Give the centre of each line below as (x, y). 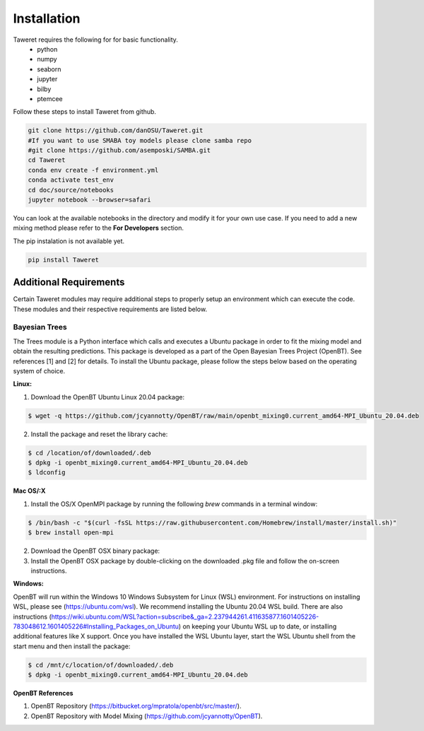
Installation (47, 18)
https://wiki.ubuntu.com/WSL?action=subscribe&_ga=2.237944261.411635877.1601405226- (185, 616)
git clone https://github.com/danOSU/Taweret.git (116, 130)
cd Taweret (47, 160)
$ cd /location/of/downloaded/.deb (89, 453)
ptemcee (50, 98)
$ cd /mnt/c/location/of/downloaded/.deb (101, 665)
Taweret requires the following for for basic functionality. (95, 40)
